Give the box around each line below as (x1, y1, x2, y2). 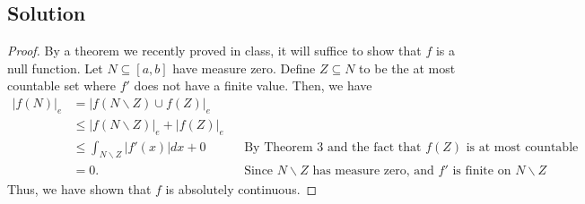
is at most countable (466, 140, 579, 154)
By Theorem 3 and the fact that (244, 140, 422, 154)
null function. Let (7, 58, 103, 77)
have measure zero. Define (172, 58, 316, 77)
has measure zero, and (312, 165, 434, 178)
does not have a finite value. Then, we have (134, 76, 372, 95)
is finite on (452, 165, 511, 178)
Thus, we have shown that (7, 179, 152, 198)
